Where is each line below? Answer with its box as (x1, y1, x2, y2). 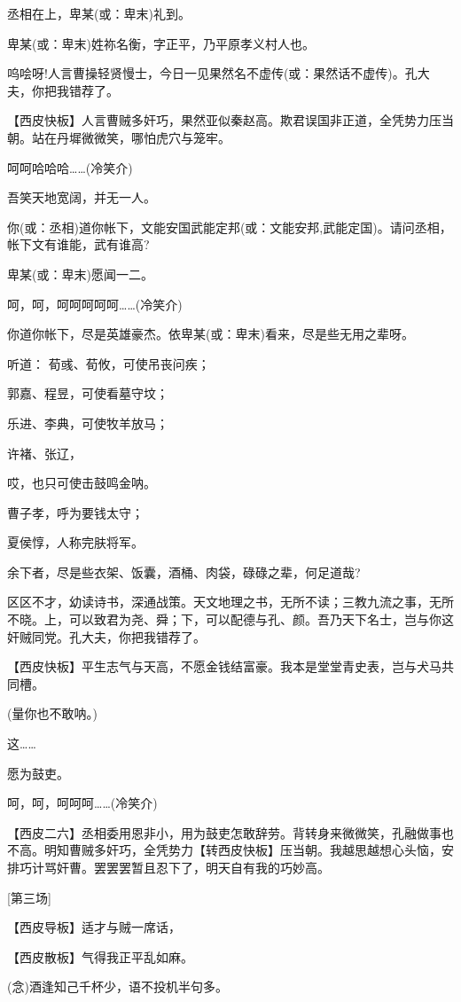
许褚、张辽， (7, 443, 82, 462)
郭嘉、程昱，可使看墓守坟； (7, 384, 168, 403)
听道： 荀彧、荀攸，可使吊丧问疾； (7, 354, 210, 372)
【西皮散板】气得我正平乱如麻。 (7, 947, 193, 966)
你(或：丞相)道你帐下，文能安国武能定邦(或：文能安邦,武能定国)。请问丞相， (7, 217, 452, 236)
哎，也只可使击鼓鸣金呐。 (7, 474, 156, 492)
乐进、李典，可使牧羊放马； (7, 413, 168, 432)
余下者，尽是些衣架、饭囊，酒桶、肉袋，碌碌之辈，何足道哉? (7, 562, 361, 581)
